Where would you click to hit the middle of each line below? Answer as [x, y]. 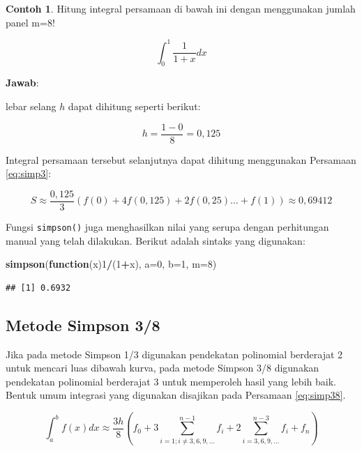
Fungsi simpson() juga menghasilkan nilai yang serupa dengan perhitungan [167, 226]
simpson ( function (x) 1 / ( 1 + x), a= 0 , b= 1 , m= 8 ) [111, 264]
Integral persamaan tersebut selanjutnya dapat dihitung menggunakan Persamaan [181, 159]
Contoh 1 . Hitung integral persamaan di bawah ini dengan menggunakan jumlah [181, 8]
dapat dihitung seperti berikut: [134, 106]
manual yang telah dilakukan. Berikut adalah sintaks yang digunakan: [156, 240]
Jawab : [22, 83]
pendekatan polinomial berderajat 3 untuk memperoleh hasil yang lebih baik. [171, 381]
